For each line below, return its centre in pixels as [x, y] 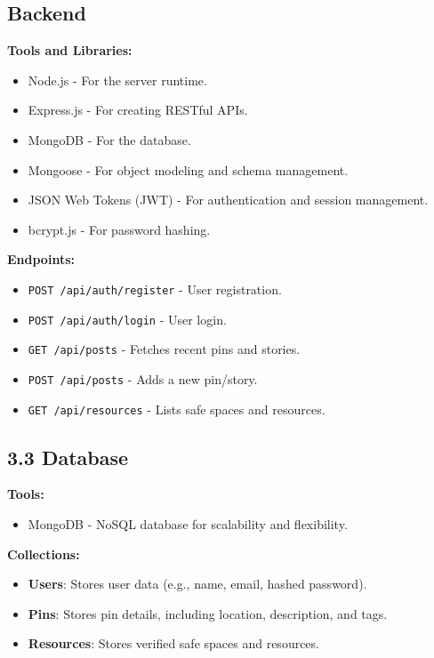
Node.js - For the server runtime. [117, 80]
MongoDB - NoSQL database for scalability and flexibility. [188, 524]
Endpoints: [41, 259]
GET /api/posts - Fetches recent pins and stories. [164, 349]
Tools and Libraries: [70, 50]
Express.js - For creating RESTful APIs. [138, 110]
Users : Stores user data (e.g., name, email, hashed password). [197, 584]
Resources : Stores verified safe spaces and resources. [173, 643]
